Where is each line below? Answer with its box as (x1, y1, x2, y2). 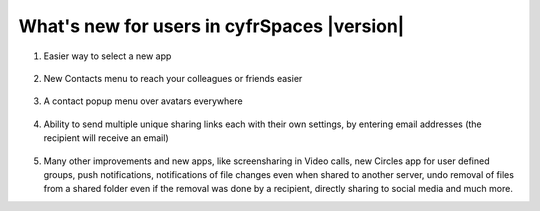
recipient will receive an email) (43, 132, 169, 144)
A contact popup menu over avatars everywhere (43, 95, 244, 107)
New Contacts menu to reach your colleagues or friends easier (43, 72, 303, 84)
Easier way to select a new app (43, 50, 172, 62)
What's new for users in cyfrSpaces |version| (18, 15, 405, 37)
